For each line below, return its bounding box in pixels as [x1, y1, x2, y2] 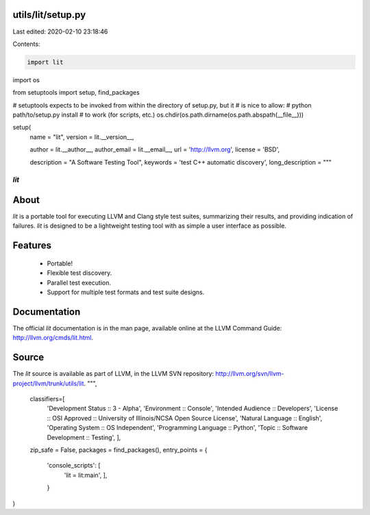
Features [12, 240, 51, 252]
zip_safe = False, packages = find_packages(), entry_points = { [29, 446, 208, 454]
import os [12, 75, 40, 84]
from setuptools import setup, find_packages [12, 88, 140, 97]
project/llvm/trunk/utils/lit [12, 379, 84, 387]
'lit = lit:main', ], [64, 470, 108, 479]
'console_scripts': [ [47, 462, 101, 470]
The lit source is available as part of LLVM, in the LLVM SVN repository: [12, 370, 214, 378]
